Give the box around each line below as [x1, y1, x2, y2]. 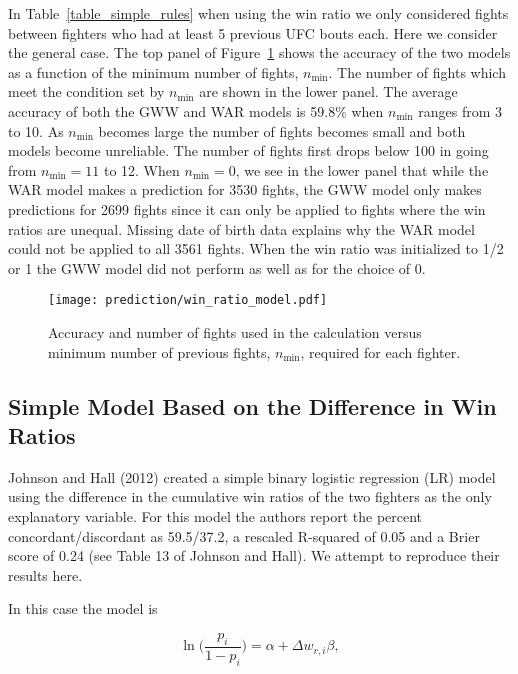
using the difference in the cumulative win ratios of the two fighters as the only [8, 486, 492, 507]
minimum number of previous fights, [48, 341, 271, 362]
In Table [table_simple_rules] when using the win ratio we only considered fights [8, 3, 509, 23]
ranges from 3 [418, 100, 502, 121]
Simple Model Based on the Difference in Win [8, 390, 497, 421]
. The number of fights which [328, 61, 506, 82]
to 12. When [103, 159, 180, 180]
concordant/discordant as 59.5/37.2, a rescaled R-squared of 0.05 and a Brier [8, 525, 480, 546]
